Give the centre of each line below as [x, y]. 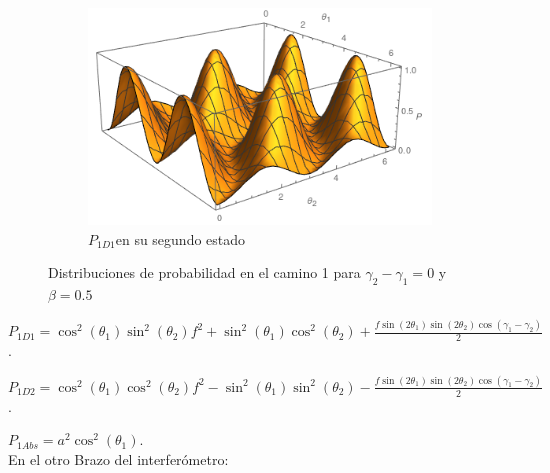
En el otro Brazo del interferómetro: [118, 458]
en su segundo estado [180, 238]
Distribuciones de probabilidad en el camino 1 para [204, 272]
